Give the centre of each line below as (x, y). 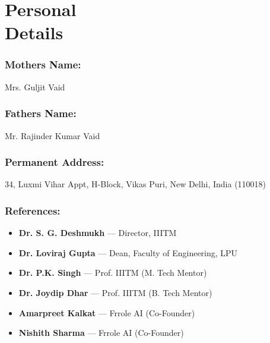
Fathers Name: (41, 113)
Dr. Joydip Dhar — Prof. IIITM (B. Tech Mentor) (115, 292)
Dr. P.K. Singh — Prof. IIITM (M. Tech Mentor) (113, 273)
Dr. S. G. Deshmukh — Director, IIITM (98, 233)
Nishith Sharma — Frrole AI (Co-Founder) (101, 333)
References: (33, 210)
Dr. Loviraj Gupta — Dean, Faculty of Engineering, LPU (128, 252)
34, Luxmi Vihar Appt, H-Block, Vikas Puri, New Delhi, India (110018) (136, 184)
